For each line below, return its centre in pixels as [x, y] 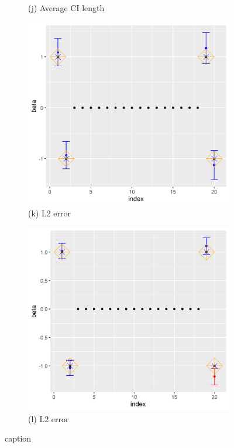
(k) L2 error [50, 213]
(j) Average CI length [66, 8]
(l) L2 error [49, 418]
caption [18, 438]
